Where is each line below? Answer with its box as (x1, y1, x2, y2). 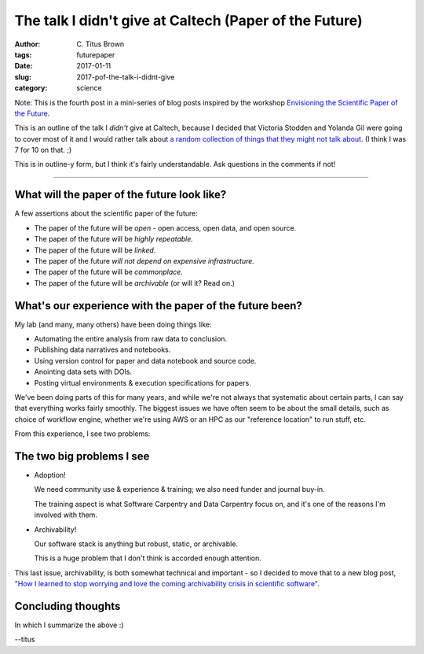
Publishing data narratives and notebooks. (34, 345, 171, 354)
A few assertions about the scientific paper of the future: (14, 209, 198, 218)
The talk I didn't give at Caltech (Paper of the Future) (14, 12, 363, 29)
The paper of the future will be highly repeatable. (34, 235, 194, 244)
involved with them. (34, 510, 98, 519)
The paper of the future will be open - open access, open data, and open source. (34, 223, 297, 232)
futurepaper (76, 50, 115, 59)
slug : (14, 72, 31, 82)
